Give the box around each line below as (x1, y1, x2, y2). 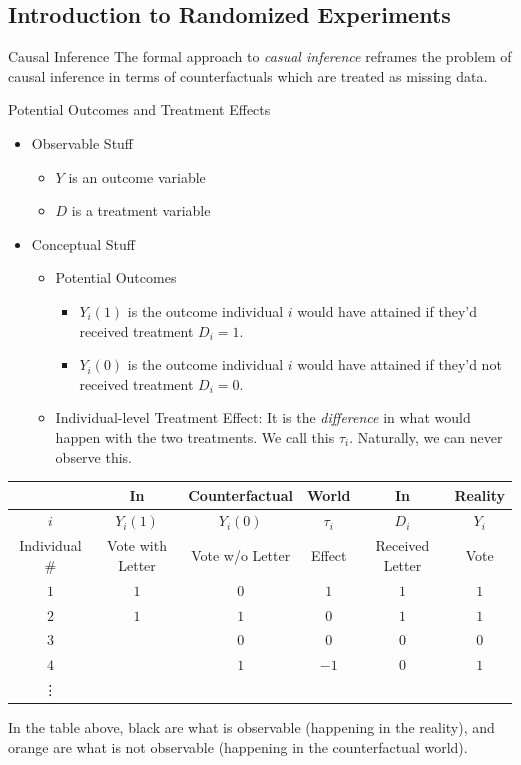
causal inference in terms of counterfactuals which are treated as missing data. (8, 65, 488, 86)
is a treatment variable (71, 200, 211, 221)
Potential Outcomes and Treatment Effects (8, 99, 271, 120)
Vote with (107, 535, 167, 556)
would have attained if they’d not (297, 354, 502, 375)
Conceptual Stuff (31, 233, 135, 254)
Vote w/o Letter (191, 545, 291, 566)
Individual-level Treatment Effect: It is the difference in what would (55, 407, 471, 428)
